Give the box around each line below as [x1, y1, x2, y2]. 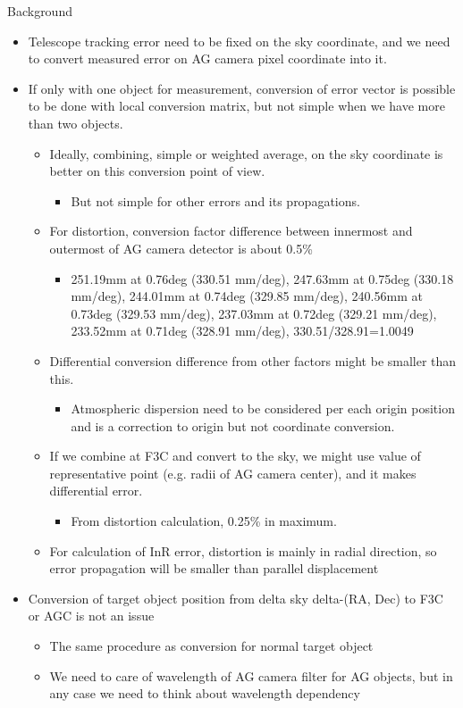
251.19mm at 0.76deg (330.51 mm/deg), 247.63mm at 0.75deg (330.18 [71, 269, 454, 287]
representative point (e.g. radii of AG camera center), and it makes [49, 463, 417, 482]
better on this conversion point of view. [49, 162, 265, 180]
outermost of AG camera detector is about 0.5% [49, 238, 313, 257]
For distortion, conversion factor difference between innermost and [49, 221, 413, 240]
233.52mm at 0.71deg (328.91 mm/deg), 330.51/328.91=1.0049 [71, 321, 414, 340]
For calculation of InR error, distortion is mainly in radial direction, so [49, 541, 437, 560]
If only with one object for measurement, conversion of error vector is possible [28, 79, 456, 97]
